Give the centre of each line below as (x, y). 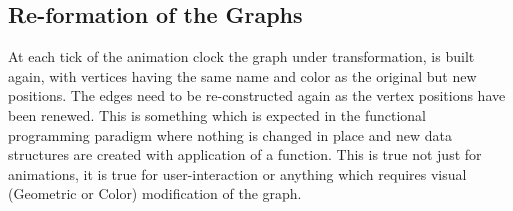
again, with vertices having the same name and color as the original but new (242, 75)
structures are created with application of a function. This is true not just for (245, 154)
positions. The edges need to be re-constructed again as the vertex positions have (257, 95)
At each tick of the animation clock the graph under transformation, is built (241, 56)
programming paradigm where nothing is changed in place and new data (230, 134)
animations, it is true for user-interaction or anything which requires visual (237, 173)
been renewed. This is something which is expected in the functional (217, 114)
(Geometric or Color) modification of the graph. (155, 193)
